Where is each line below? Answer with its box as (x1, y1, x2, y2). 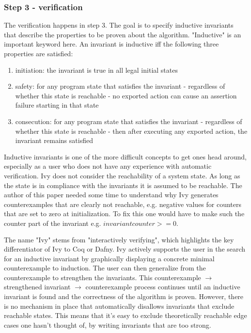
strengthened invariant (4, 282, 71, 292)
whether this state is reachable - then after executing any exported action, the (15, 126, 248, 136)
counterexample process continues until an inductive (85, 282, 240, 292)
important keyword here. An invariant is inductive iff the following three (4, 39, 219, 49)
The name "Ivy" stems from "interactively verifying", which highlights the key (4, 234, 234, 244)
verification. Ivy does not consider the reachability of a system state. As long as (4, 170, 240, 180)
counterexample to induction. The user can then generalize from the (4, 263, 206, 273)
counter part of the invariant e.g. (4, 218, 101, 228)
